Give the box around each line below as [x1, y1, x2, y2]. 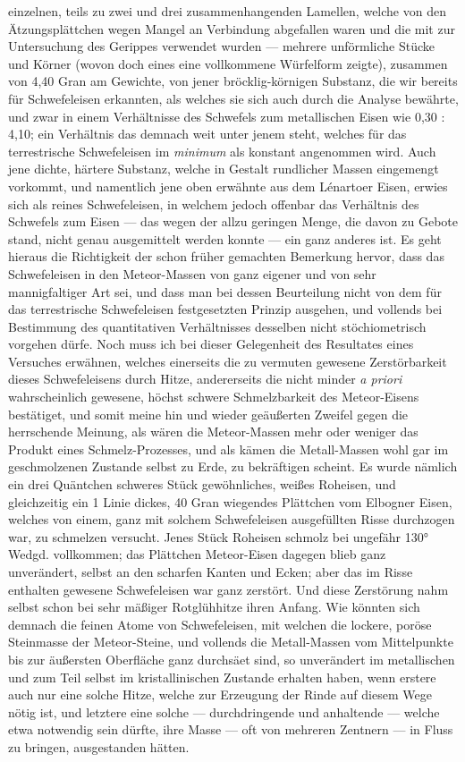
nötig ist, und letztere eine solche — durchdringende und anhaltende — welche [8, 702, 440, 721]
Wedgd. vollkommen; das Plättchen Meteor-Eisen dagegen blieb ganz [8, 545, 386, 563]
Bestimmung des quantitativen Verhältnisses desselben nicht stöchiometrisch [8, 317, 427, 335]
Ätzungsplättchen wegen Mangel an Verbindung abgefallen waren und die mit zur [8, 19, 455, 38]
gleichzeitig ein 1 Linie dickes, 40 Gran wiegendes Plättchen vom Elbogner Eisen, [8, 492, 452, 511]
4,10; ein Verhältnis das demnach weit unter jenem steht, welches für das [8, 124, 407, 143]
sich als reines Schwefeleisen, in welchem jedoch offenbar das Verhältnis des [8, 194, 419, 213]
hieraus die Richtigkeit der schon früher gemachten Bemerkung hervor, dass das [8, 247, 444, 266]
